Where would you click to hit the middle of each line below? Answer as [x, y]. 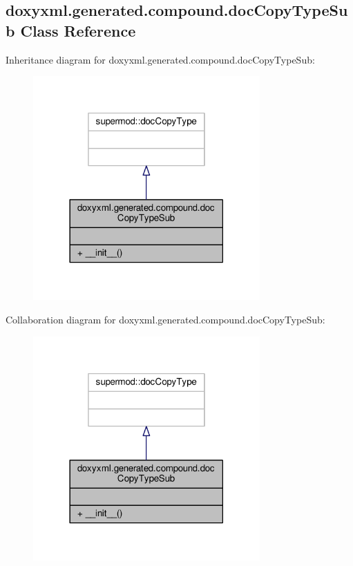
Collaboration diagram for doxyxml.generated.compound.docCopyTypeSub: [165, 319]
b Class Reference [71, 30]
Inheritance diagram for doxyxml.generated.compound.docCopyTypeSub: [160, 59]
